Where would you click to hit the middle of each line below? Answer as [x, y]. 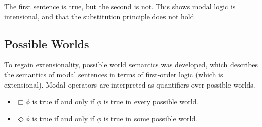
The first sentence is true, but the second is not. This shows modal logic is [120, 6]
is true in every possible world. [151, 101]
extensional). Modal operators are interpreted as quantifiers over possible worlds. [130, 84]
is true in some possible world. [151, 118]
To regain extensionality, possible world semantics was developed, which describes [131, 65]
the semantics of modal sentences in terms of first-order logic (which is [114, 74]
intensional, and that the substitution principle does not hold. [100, 16]
